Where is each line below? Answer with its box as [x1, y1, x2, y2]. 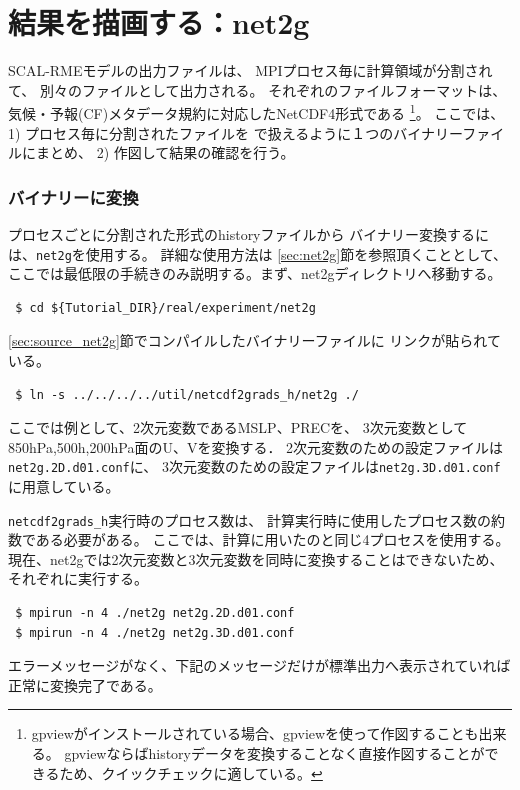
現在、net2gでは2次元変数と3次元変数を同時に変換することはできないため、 [8, 548, 504, 569]
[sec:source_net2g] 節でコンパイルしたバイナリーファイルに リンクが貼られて [8, 330, 501, 351]
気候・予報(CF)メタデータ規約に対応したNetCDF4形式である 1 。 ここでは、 [8, 100, 505, 123]
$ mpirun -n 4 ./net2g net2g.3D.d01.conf [15, 625, 295, 640]
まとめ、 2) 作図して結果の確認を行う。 [35, 142, 295, 163]
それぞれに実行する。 [8, 568, 148, 589]
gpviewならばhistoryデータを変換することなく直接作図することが [64, 743, 485, 764]
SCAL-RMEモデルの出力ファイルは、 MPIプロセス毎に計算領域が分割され [8, 60, 493, 81]
